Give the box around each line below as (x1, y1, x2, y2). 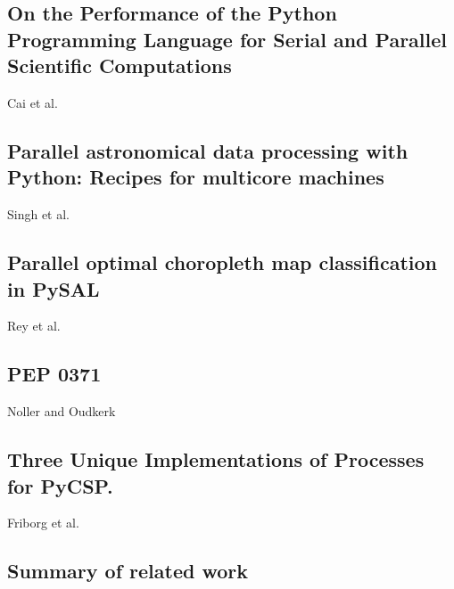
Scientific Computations (7, 52, 232, 79)
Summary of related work (7, 557, 248, 585)
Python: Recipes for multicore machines (7, 163, 384, 191)
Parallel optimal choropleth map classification (7, 249, 437, 276)
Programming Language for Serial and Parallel (7, 25, 447, 53)
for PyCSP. (7, 471, 113, 499)
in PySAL (7, 274, 100, 302)
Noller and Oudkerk (7, 402, 116, 421)
